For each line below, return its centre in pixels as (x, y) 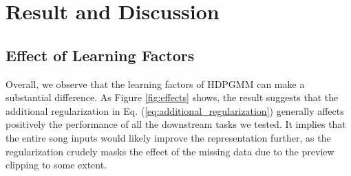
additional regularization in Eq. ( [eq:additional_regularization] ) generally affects (175, 110)
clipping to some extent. (56, 165)
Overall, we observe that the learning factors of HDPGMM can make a (155, 84)
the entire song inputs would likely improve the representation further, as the (168, 137)
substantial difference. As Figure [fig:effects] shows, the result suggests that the (172, 97)
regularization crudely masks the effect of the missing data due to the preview (170, 151)
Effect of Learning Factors (100, 55)
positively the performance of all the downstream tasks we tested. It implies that (176, 124)
